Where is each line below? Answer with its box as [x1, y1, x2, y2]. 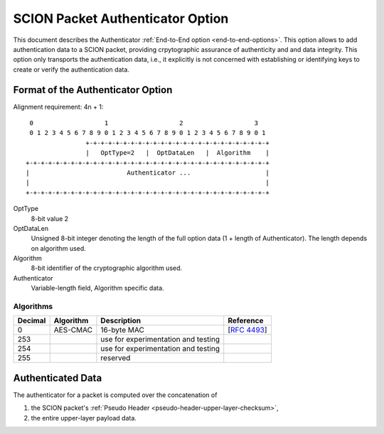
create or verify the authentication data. [13, 65, 129, 74]
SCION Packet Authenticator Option [13, 11, 229, 26]
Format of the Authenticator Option [13, 84, 173, 96]
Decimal [17, 316, 46, 326]
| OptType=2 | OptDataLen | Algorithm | [85, 149, 270, 157]
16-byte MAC [100, 325, 145, 335]
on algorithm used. [31, 244, 87, 252]
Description [100, 316, 142, 326]
